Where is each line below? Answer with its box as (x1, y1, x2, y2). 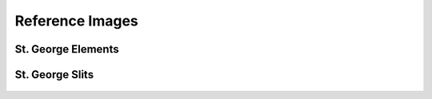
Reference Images (14, 12, 139, 30)
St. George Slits (14, 68, 94, 81)
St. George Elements (14, 42, 119, 56)
